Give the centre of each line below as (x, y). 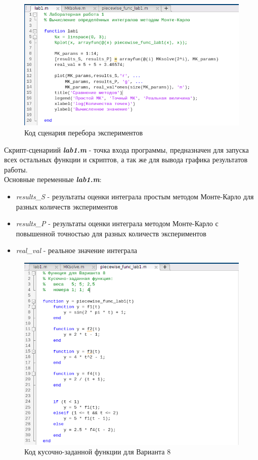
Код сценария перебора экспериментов (84, 132)
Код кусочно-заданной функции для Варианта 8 (98, 452)
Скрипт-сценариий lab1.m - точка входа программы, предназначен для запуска (126, 149)
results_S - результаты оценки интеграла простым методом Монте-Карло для (135, 196)
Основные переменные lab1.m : (53, 179)
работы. (16, 169)
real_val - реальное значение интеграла (77, 250)
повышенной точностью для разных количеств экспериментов (111, 233)
